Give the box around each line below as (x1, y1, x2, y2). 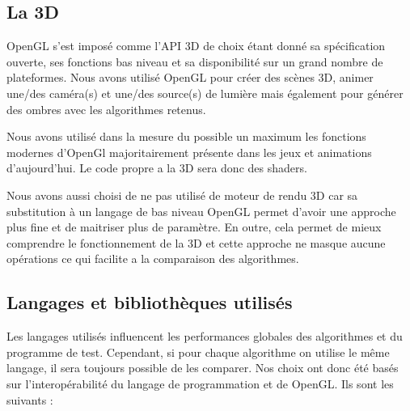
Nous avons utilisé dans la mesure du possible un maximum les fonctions (6, 128, 366, 145)
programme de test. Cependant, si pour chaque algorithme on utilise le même (6, 343, 390, 360)
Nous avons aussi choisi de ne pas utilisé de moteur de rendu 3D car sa (6, 186, 358, 203)
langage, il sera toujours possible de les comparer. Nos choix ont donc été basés (6, 359, 399, 376)
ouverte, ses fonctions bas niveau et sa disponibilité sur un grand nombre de (6, 53, 383, 70)
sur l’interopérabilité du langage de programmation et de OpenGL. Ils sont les (6, 375, 394, 392)
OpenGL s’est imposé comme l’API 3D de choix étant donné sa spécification (6, 37, 386, 54)
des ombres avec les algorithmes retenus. (6, 100, 206, 117)
